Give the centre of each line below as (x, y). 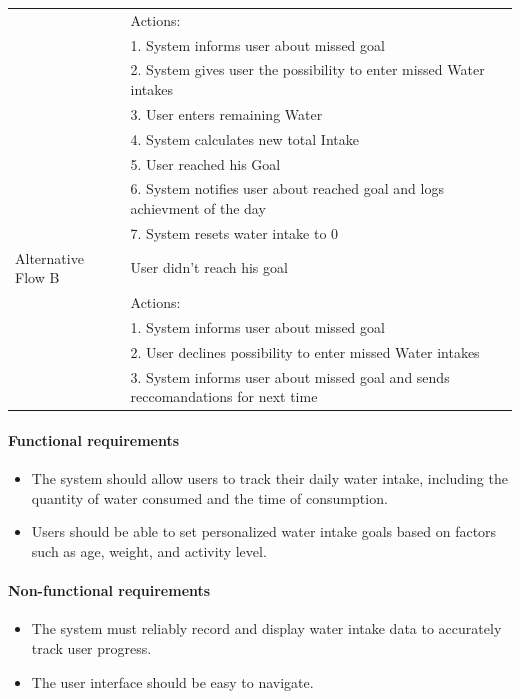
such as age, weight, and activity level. (149, 550)
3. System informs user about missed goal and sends (290, 376)
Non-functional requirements (109, 590)
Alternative (49, 257)
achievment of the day (198, 208)
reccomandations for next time (224, 396)
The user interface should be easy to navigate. (172, 681)
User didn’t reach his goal (209, 267)
